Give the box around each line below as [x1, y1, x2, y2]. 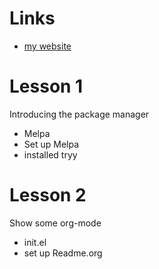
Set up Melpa [23, 138, 80, 150]
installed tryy [23, 148, 78, 161]
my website [23, 40, 72, 52]
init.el [23, 236, 47, 248]
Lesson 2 [9, 184, 87, 207]
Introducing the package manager [9, 108, 150, 120]
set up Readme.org [23, 247, 103, 259]
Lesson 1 [9, 75, 84, 98]
